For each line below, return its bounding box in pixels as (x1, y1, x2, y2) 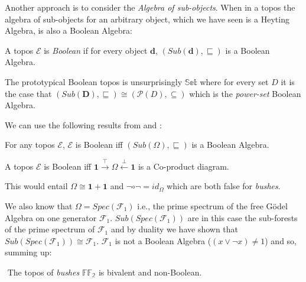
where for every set (200, 75, 269, 87)
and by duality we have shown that (110, 223, 239, 235)
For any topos (5, 138, 55, 151)
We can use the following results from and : (5, 118, 162, 131)
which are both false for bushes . (167, 180, 281, 192)
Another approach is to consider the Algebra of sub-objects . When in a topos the (5, 1, 295, 13)
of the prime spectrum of (5, 223, 95, 235)
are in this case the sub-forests (187, 211, 298, 223)
